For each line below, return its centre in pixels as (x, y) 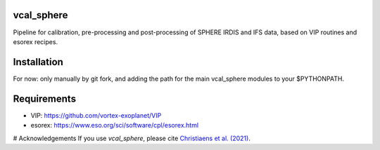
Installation (38, 62)
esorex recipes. (36, 41)
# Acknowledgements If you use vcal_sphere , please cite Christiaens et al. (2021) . (132, 138)
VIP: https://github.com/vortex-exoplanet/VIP (96, 115)
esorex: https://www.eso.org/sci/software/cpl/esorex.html (115, 125)
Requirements (45, 98)
